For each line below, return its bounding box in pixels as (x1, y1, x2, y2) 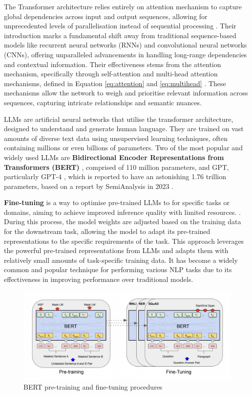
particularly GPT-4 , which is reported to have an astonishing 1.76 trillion (4, 171, 226, 182)
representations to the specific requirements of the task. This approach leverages (4, 235, 244, 246)
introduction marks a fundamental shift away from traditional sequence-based (4, 30, 236, 40)
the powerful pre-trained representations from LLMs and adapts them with (4, 245, 229, 256)
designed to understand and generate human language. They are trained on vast (4, 123, 244, 134)
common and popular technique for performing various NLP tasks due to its (4, 264, 232, 275)
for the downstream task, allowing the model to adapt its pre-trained (4, 226, 210, 236)
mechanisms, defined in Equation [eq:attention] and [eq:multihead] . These (4, 78, 226, 88)
